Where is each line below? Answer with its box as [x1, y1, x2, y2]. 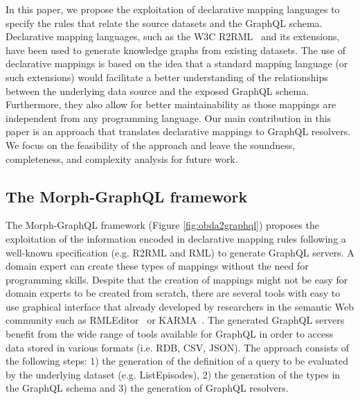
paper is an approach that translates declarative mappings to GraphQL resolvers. [6, 124, 351, 139]
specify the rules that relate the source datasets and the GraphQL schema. [6, 15, 323, 30]
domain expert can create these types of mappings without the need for [6, 259, 309, 273]
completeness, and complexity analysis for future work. [6, 151, 238, 166]
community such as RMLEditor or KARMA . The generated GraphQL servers [6, 313, 345, 327]
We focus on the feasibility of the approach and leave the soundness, [6, 137, 296, 152]
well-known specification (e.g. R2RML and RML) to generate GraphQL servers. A [6, 245, 354, 259]
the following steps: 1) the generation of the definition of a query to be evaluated [6, 354, 348, 368]
